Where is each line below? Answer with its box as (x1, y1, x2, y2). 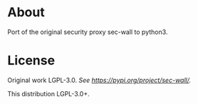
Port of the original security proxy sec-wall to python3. (7, 28, 168, 36)
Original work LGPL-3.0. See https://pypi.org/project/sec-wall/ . (7, 76, 191, 84)
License (7, 52, 56, 69)
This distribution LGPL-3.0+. (7, 89, 90, 98)
